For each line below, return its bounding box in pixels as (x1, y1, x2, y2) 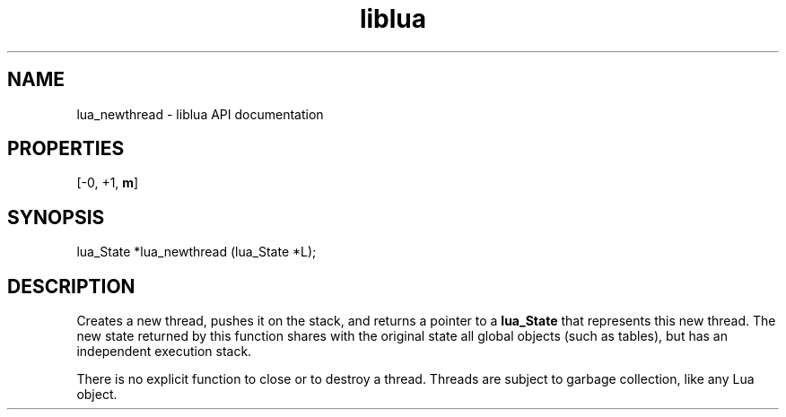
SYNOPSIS (7, 205, 105, 229)
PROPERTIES (7, 137, 125, 161)
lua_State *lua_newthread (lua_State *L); (76, 244, 317, 260)
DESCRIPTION (7, 274, 135, 298)
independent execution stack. (76, 343, 252, 360)
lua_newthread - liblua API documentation (76, 106, 324, 122)
